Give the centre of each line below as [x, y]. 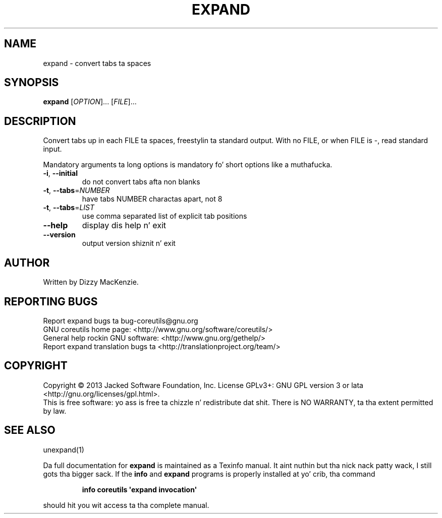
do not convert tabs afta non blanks [141, 182]
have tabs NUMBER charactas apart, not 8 [152, 199]
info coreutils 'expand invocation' [140, 489]
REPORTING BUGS [51, 301]
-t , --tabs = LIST [69, 208]
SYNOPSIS [32, 83]
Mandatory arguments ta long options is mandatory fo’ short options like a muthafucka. [188, 165]
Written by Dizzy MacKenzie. [91, 282]
